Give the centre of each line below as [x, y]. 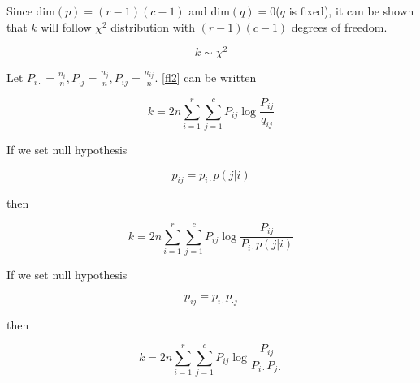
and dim [209, 11]
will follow [66, 26]
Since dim [31, 11]
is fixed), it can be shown [351, 11]
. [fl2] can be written [206, 77]
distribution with [153, 26]
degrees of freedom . [339, 26]
